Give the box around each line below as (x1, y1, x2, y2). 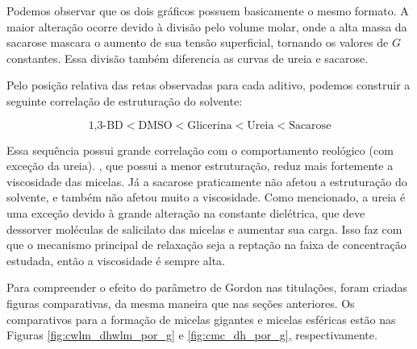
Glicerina (187, 119, 232, 131)
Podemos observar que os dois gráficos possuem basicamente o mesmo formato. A (6, 2, 409, 19)
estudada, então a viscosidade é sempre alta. (6, 251, 225, 268)
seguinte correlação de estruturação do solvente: (6, 92, 243, 109)
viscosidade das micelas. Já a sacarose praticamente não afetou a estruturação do (6, 172, 407, 189)
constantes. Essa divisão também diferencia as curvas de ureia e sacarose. (6, 49, 369, 66)
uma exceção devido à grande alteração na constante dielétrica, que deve (6, 204, 365, 221)
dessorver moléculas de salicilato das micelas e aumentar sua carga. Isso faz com (6, 220, 402, 237)
